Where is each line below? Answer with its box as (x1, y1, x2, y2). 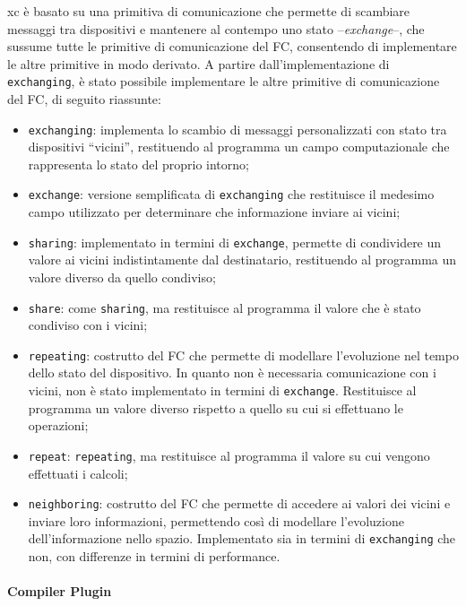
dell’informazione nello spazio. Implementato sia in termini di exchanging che (28, 529, 456, 548)
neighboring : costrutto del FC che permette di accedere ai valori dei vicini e (28, 494, 451, 513)
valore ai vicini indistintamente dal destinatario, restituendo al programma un (28, 250, 457, 269)
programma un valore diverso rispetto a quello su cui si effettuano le (28, 398, 403, 417)
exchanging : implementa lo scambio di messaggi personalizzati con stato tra (28, 119, 447, 138)
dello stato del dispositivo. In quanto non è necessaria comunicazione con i (28, 363, 436, 382)
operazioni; (28, 416, 89, 435)
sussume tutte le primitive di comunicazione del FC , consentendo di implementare (7, 37, 457, 56)
